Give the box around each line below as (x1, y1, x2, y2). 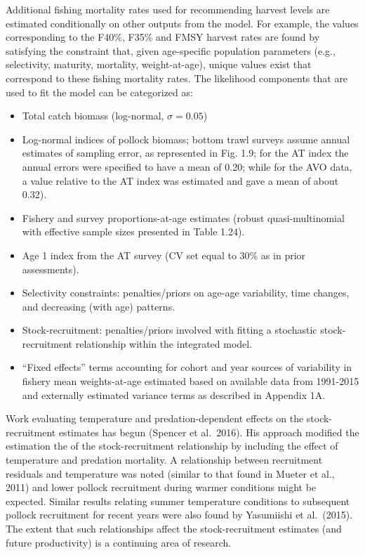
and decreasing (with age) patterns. (22, 299, 175, 313)
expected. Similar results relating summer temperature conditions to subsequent (6, 493, 350, 508)
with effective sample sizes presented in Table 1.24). (22, 224, 245, 239)
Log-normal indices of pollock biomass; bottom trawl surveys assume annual (22, 131, 350, 146)
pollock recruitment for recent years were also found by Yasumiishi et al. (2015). (6, 507, 353, 522)
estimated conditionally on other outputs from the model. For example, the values (6, 15, 359, 30)
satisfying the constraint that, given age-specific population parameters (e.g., (6, 43, 336, 58)
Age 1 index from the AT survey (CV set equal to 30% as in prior (22, 247, 306, 262)
